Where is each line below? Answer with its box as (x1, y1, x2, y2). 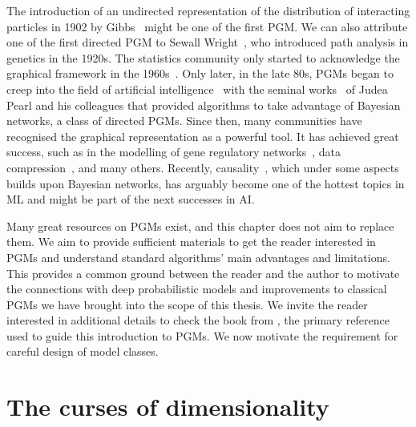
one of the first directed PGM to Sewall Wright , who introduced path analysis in (6, 34, 409, 50)
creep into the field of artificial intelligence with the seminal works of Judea (6, 80, 388, 97)
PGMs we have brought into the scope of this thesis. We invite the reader (6, 296, 368, 312)
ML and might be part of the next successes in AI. (6, 191, 255, 207)
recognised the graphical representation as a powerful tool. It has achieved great (6, 127, 399, 144)
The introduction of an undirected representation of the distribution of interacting (6, 2, 410, 18)
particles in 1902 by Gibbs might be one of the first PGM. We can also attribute (6, 18, 408, 34)
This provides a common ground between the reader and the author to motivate (6, 264, 400, 281)
